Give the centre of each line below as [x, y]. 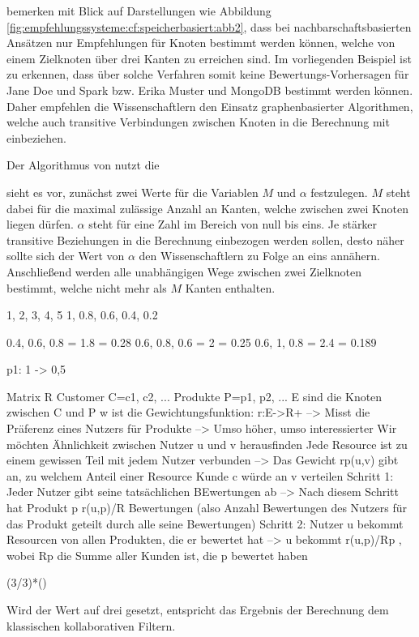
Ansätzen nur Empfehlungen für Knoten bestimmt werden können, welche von [201, 43]
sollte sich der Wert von [66, 256]
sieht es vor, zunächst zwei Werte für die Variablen [133, 192]
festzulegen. [339, 192]
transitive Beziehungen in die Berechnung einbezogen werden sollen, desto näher [205, 239]
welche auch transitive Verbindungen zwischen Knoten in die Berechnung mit [198, 122]
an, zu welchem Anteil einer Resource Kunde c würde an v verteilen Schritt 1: [200, 475]
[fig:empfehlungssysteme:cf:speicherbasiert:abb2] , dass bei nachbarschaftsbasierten [209, 26]
